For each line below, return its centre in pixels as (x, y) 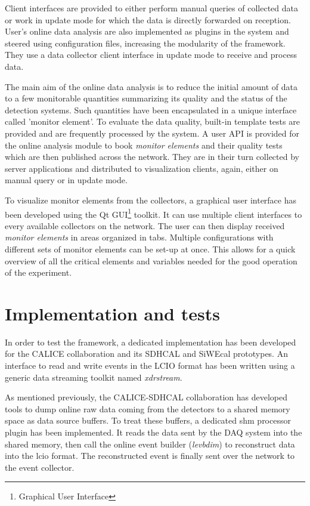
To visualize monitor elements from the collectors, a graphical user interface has (151, 200)
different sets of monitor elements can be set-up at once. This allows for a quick (150, 249)
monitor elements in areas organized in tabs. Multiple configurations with (139, 237)
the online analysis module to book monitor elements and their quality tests (144, 145)
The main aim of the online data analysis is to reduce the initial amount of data (151, 86)
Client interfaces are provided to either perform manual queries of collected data (151, 8)
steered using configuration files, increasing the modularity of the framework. (145, 43)
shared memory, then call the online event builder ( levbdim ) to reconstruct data (150, 444)
